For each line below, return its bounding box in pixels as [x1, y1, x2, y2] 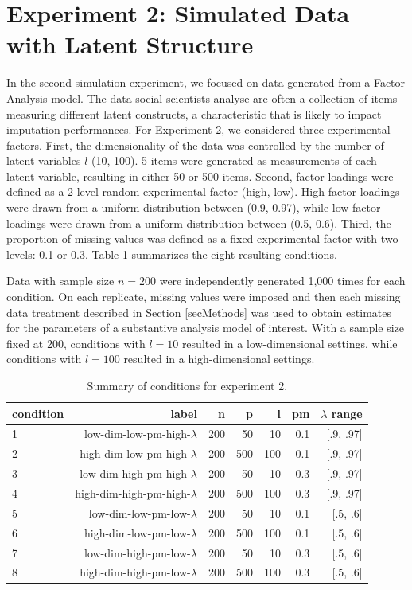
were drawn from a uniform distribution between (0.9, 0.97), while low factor [6, 199, 381, 216]
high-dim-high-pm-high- [75, 484, 191, 501]
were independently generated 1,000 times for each [159, 272, 406, 289]
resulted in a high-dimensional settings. [123, 350, 315, 367]
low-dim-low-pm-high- [84, 425, 191, 442]
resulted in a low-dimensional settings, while [181, 334, 398, 351]
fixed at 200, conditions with [6, 334, 146, 351]
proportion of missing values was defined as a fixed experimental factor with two [6, 230, 398, 247]
